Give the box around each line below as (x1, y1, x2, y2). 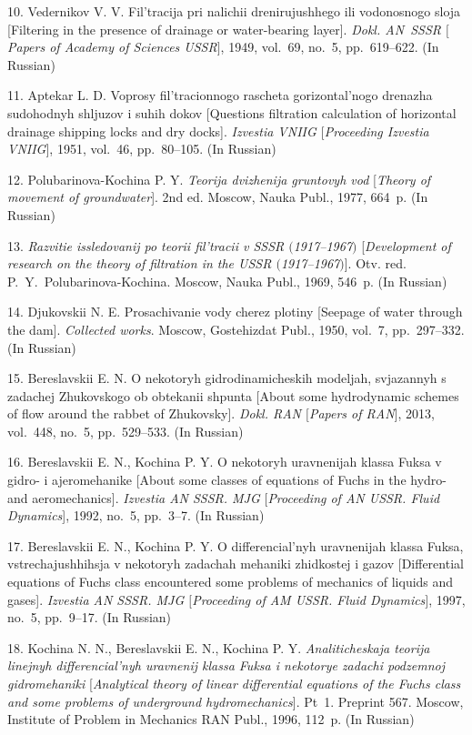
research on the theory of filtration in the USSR (7, 254, 272, 273)
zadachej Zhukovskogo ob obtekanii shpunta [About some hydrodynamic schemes (7, 386, 459, 405)
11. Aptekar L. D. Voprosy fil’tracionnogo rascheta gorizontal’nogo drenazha (7, 86, 433, 105)
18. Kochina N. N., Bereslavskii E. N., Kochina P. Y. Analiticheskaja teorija (7, 638, 430, 657)
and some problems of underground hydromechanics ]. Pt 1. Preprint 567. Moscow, (7, 691, 464, 710)
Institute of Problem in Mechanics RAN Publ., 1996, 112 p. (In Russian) (7, 710, 415, 729)
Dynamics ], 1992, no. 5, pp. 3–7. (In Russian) (7, 506, 265, 525)
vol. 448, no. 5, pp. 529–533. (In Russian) (7, 421, 244, 440)
